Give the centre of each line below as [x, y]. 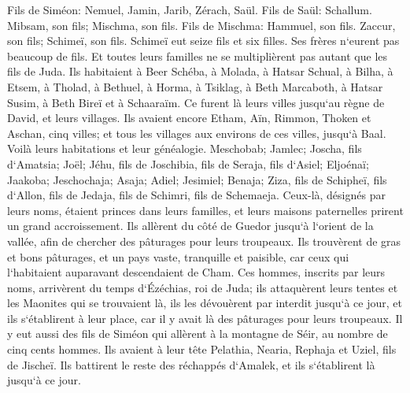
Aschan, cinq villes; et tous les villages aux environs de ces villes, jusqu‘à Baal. [197, 133]
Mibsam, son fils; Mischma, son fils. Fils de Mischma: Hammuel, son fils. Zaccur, [201, 25]
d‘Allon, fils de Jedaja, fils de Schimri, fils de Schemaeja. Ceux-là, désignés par [196, 195]
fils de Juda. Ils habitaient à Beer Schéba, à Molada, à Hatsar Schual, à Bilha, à [200, 71]
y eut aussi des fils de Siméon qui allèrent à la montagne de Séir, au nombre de [198, 334]
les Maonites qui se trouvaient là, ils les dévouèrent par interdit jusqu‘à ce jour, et [205, 303]
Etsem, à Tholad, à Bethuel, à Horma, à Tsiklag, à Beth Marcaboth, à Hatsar [195, 86]
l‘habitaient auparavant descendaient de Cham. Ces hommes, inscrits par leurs [196, 272]
